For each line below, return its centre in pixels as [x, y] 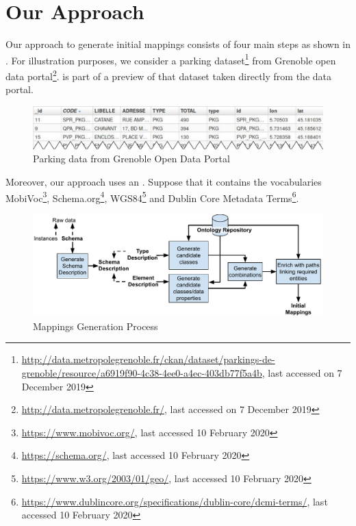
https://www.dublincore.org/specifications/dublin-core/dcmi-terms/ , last [175, 501]
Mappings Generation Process [96, 326]
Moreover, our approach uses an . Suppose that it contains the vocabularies [164, 181]
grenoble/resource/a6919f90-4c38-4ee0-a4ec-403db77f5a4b [142, 373]
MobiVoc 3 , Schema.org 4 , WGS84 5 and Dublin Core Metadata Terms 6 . [152, 197]
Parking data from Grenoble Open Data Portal [131, 159]
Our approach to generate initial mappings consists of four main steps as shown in [178, 44]
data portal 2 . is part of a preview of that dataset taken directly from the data [169, 75]
